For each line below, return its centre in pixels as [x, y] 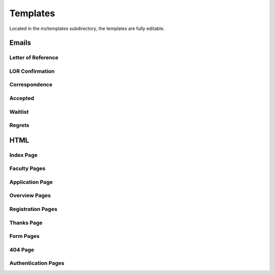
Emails [20, 43]
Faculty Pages [28, 169]
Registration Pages [33, 209]
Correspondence [31, 85]
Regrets [19, 126]
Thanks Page [26, 223]
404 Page [22, 250]
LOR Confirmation [32, 71]
